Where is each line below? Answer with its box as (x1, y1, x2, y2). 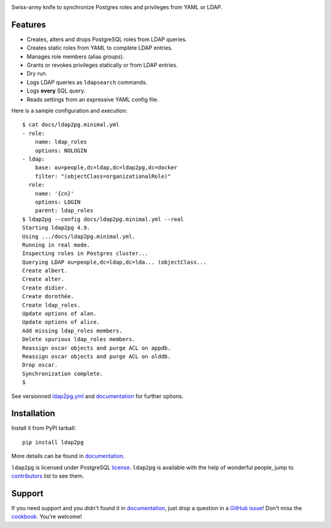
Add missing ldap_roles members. (22, 327, 123, 334)
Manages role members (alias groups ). (26, 53, 125, 60)
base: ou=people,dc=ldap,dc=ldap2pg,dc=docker (34, 164, 178, 171)
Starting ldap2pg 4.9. (22, 224, 91, 231)
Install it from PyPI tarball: (11, 424, 77, 432)
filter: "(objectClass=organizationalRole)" (34, 172, 171, 180)
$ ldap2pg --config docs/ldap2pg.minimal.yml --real (22, 215, 184, 223)
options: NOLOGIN (34, 147, 87, 154)
